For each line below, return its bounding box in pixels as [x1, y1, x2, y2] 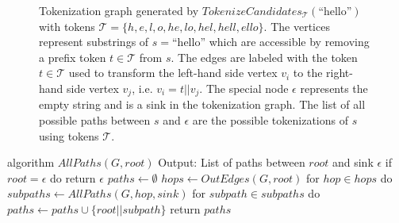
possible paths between [39, 112, 151, 129]
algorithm [7, 154, 55, 171]
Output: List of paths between [158, 154, 305, 171]
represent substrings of [39, 33, 149, 50]
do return [49, 169, 96, 186]
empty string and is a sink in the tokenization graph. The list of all [39, 96, 366, 113]
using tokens [39, 127, 99, 144]
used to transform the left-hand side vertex [68, 64, 278, 81]
